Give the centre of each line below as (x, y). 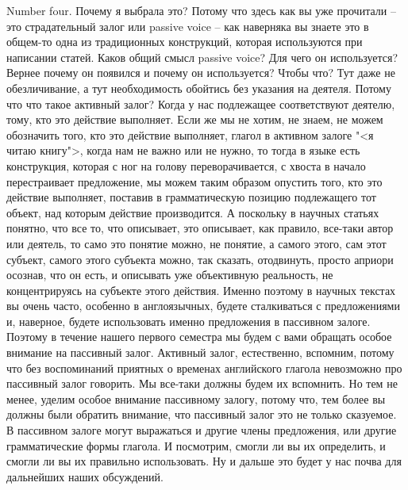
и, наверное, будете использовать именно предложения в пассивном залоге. (189, 321)
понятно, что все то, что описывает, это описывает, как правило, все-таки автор (200, 228)
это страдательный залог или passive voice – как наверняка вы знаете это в (188, 26)
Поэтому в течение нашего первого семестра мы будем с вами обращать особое (199, 337)
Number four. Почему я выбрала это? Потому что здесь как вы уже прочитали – (201, 10)
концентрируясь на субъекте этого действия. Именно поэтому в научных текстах (201, 290)
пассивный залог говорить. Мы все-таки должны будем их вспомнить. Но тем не (202, 383)
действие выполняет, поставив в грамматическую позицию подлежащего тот (191, 197)
